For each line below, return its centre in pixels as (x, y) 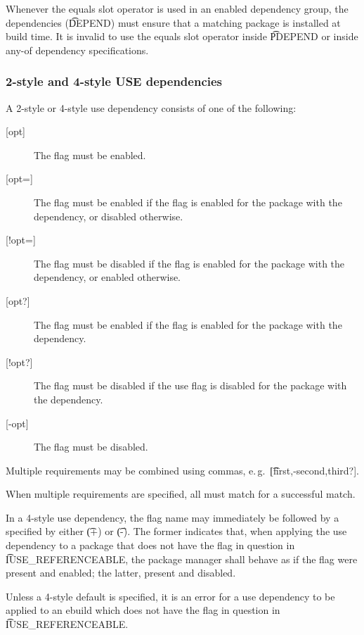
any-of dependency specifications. (77, 50)
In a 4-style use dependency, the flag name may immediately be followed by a (173, 517)
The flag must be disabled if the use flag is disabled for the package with (190, 385)
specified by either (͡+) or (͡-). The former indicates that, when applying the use (176, 531)
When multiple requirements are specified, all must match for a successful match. (181, 494)
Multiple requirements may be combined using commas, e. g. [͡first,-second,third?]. (182, 470)
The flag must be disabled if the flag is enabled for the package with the (189, 263)
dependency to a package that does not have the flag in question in (150, 545)
